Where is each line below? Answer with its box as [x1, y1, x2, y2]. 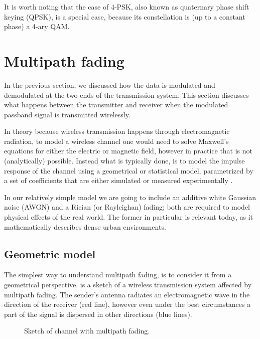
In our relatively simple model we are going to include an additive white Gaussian [4, 192, 256, 202]
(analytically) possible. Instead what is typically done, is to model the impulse [4, 155, 245, 166]
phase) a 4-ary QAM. [4, 21, 70, 32]
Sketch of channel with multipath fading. [24, 325, 150, 336]
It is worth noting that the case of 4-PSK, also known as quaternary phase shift [4, 2, 249, 12]
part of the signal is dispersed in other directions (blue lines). [4, 308, 192, 319]
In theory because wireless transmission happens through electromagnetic [4, 126, 230, 136]
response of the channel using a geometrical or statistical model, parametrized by [4, 165, 253, 176]
